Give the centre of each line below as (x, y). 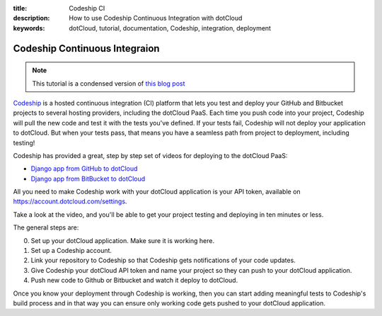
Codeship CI (87, 8)
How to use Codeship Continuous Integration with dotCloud (156, 18)
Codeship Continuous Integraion (86, 49)
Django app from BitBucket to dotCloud (88, 179)
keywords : (29, 28)
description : (31, 18)
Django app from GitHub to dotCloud (84, 169)
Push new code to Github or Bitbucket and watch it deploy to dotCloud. (134, 281)
